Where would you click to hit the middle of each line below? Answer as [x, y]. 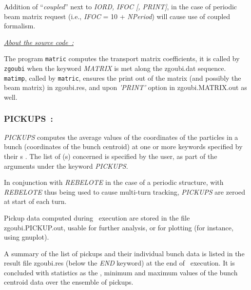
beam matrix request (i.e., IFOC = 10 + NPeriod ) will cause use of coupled [117, 16]
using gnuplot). [27, 237]
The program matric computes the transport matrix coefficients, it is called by [122, 58]
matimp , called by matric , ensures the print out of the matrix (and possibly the [123, 78]
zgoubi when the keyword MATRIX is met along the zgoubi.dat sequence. [115, 68]
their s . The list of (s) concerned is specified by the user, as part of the [111, 156]
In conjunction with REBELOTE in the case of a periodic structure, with [114, 182]
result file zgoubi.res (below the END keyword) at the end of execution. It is [119, 263]
